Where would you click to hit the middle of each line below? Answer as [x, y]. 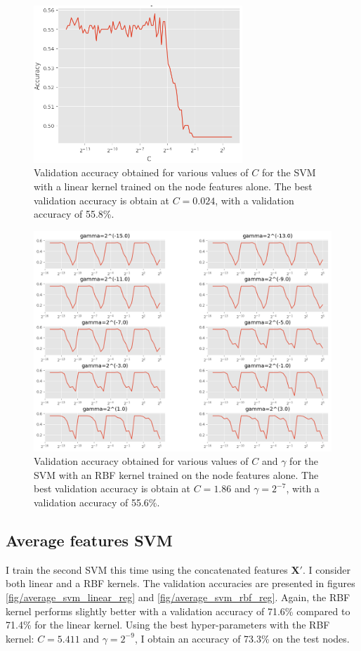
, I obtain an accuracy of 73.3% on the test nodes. [242, 638]
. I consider [327, 569]
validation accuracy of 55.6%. [97, 502]
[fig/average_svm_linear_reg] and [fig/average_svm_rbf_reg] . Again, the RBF [178, 597]
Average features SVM [89, 540]
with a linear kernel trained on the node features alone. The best [173, 186]
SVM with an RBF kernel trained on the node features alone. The [176, 474]
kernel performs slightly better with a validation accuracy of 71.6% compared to [178, 611]
